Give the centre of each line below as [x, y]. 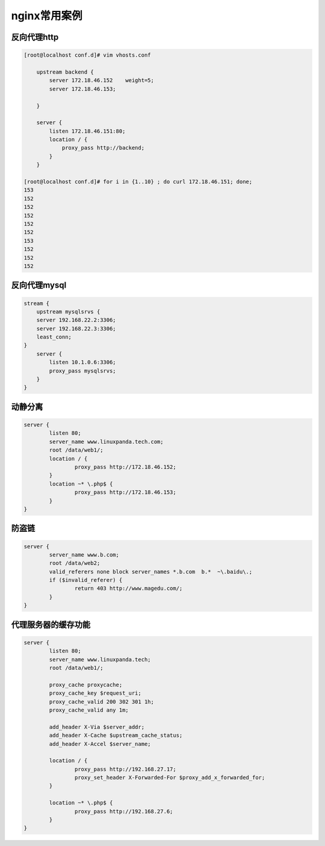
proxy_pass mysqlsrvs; [83, 371]
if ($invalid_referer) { [86, 580]
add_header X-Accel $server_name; [100, 744]
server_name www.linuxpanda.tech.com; [106, 441]
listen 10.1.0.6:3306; [83, 362]
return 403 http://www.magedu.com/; [128, 589]
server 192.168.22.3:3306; [76, 328]
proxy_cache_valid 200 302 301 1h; [102, 702]
